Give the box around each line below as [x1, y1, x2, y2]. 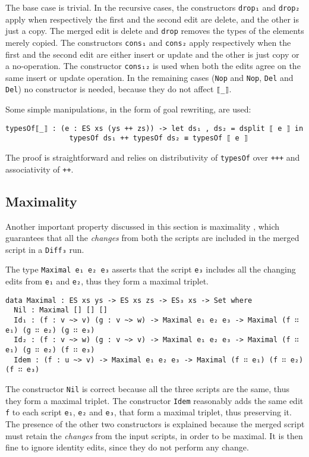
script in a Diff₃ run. [5, 243, 84, 255]
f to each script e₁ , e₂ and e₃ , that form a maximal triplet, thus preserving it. [5, 406, 292, 418]
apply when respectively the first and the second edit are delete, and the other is [5, 12, 299, 25]
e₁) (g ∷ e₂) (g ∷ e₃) [5, 325, 95, 334]
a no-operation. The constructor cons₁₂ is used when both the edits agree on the [5, 60, 301, 72]
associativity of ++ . [5, 162, 74, 175]
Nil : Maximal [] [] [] [14, 306, 108, 315]
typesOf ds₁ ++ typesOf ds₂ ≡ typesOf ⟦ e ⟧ [69, 134, 248, 143]
